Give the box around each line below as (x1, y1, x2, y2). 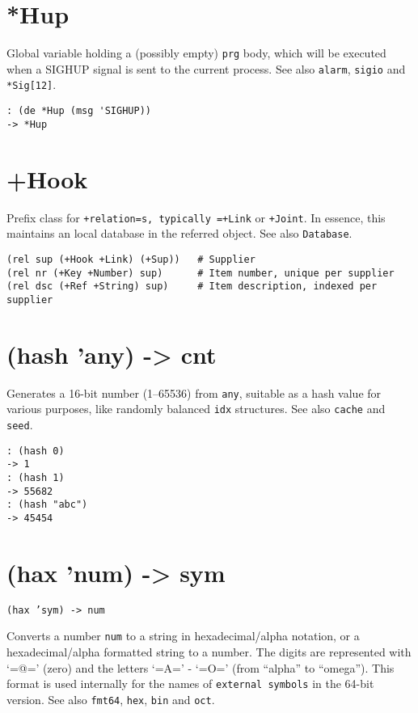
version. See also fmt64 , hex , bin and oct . (6, 690, 215, 707)
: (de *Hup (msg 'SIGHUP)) (6, 105, 151, 117)
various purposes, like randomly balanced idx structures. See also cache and (6, 400, 386, 417)
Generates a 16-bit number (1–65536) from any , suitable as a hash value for (6, 384, 382, 401)
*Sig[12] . (6, 76, 57, 93)
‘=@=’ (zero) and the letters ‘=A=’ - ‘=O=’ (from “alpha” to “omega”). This (6, 659, 395, 676)
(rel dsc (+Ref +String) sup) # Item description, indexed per (6, 281, 378, 293)
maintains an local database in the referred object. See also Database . (6, 225, 353, 242)
